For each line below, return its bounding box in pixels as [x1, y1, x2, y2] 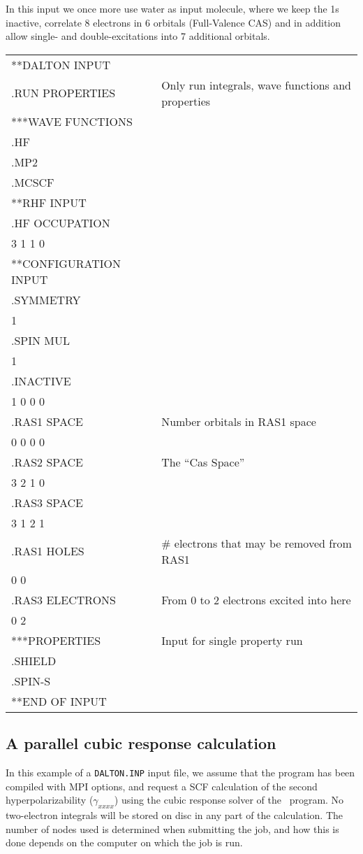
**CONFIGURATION [11, 255, 121, 271]
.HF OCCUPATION [11, 214, 110, 231]
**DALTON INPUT [11, 56, 111, 73]
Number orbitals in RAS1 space [161, 413, 316, 429]
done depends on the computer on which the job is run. [6, 835, 243, 850]
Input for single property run [161, 632, 303, 648]
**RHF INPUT [11, 194, 87, 211]
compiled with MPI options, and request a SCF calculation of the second [6, 778, 318, 793]
